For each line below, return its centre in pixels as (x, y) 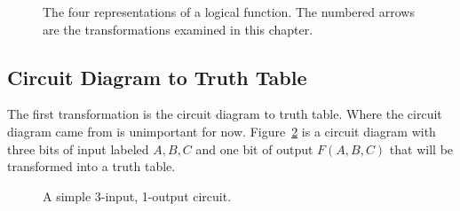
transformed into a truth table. (91, 166)
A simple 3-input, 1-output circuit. (137, 195)
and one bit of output (254, 148)
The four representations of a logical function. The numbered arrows (229, 12)
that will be (421, 148)
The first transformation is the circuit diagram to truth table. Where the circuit (225, 114)
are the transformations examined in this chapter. (178, 29)
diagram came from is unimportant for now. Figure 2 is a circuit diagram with (222, 131)
